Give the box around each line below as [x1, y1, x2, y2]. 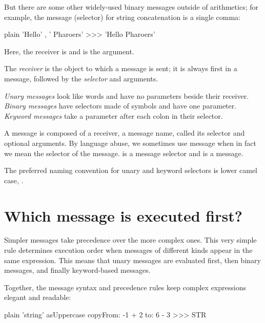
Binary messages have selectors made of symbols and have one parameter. [4, 100, 237, 111]
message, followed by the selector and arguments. [4, 73, 158, 83]
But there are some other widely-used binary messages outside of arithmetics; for [4, 2, 258, 12]
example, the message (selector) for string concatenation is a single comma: [4, 11, 240, 22]
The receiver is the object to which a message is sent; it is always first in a [4, 63, 237, 74]
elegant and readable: [4, 292, 71, 303]
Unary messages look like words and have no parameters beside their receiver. [4, 90, 249, 101]
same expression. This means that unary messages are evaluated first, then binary [4, 254, 261, 265]
